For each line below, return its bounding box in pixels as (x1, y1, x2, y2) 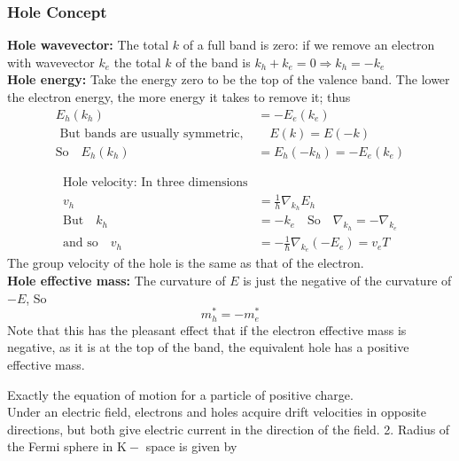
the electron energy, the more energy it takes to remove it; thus (7, 88, 351, 105)
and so (63, 237, 98, 250)
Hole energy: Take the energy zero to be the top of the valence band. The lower (7, 70, 450, 89)
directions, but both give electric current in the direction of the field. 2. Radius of (7, 419, 450, 438)
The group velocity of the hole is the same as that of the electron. (7, 254, 364, 272)
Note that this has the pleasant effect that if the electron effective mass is (7, 320, 407, 339)
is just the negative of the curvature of (243, 271, 452, 290)
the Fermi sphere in (7, 437, 113, 456)
